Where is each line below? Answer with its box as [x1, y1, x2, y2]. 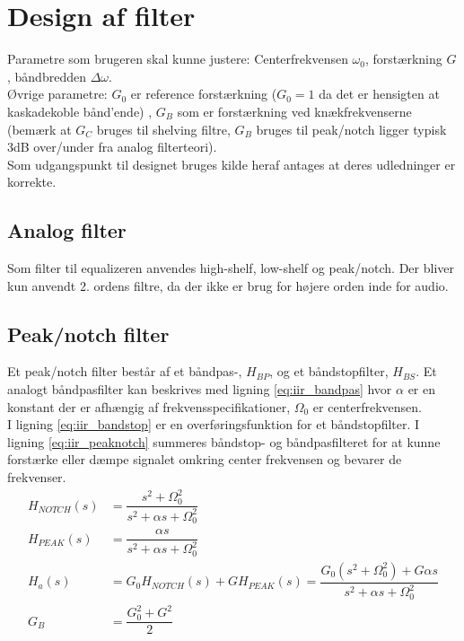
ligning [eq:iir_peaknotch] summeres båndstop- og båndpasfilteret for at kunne [7, 432, 441, 451]
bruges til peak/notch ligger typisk [256, 119, 447, 138]
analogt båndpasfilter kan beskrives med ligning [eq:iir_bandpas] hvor [7, 380, 392, 399]
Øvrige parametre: [7, 84, 108, 103]
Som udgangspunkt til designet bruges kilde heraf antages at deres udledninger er [7, 154, 456, 173]
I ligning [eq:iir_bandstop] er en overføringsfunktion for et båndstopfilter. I [7, 415, 420, 434]
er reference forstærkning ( [130, 84, 277, 103]
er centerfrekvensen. [312, 397, 422, 416]
